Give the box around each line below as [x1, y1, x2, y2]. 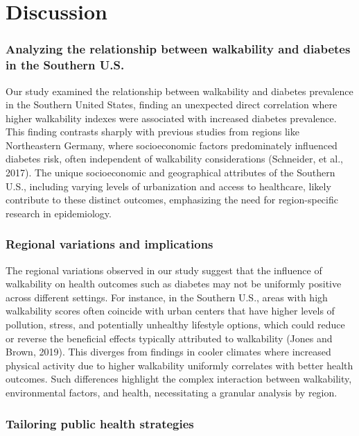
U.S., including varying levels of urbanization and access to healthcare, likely [6, 178, 331, 193]
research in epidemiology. [6, 206, 112, 220]
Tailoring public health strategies [6, 414, 194, 432]
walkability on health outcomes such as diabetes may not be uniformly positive [6, 276, 342, 291]
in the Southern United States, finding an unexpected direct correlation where [6, 97, 338, 112]
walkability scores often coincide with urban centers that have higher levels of [6, 303, 335, 318]
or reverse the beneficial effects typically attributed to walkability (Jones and [6, 330, 333, 345]
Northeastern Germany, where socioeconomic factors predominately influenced [6, 137, 338, 152]
